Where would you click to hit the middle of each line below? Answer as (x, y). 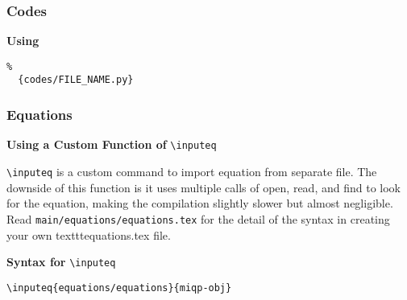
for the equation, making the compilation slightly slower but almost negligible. (200, 203)
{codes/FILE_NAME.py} (76, 80)
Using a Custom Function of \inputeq (112, 144)
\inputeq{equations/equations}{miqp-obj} (119, 288)
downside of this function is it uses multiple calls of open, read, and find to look (203, 187)
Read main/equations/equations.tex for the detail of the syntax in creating (198, 218)
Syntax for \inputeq (61, 262)
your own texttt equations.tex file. (89, 234)
